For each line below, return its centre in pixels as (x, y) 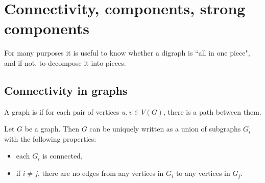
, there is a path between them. (212, 111)
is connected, (63, 156)
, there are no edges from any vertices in (101, 173)
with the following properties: (50, 138)
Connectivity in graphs (66, 90)
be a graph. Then (52, 129)
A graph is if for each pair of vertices (62, 111)
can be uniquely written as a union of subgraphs (165, 129)
